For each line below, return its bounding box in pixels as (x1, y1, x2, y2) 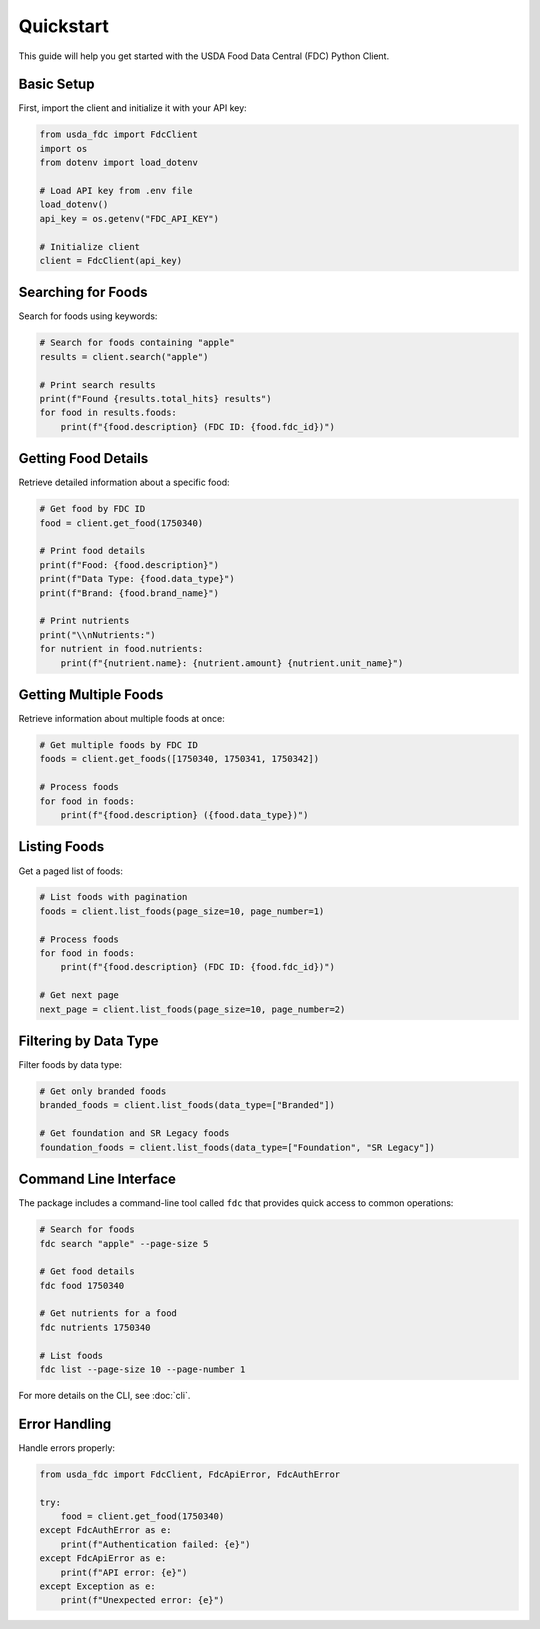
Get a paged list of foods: (18, 865, 124, 877)
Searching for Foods (18, 284, 148, 301)
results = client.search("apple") (39, 351, 209, 362)
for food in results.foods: (39, 407, 177, 419)
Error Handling (18, 1415, 112, 1432)
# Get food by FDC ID (39, 503, 146, 515)
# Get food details (39, 1266, 135, 1277)
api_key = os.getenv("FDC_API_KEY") (39, 213, 220, 224)
